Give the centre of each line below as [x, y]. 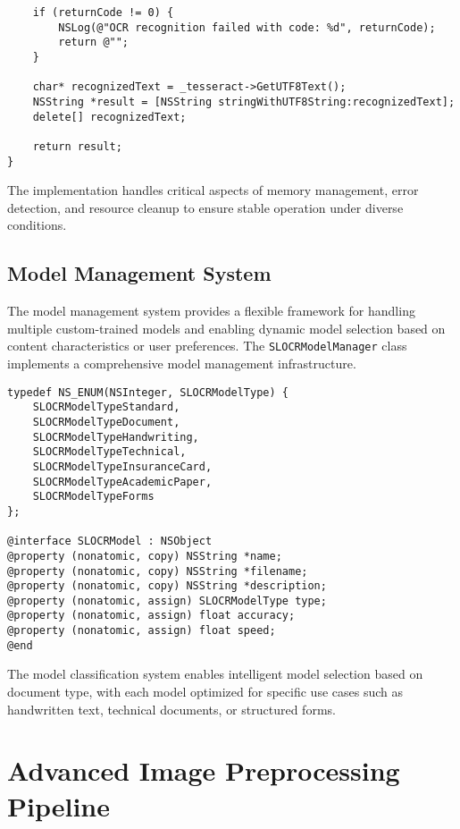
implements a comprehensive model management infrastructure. [182, 364]
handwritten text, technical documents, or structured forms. [171, 709]
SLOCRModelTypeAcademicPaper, [122, 482]
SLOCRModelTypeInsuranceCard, [122, 466]
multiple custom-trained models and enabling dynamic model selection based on [226, 328]
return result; [77, 146]
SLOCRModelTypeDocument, [106, 422]
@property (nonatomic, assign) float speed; [142, 631]
